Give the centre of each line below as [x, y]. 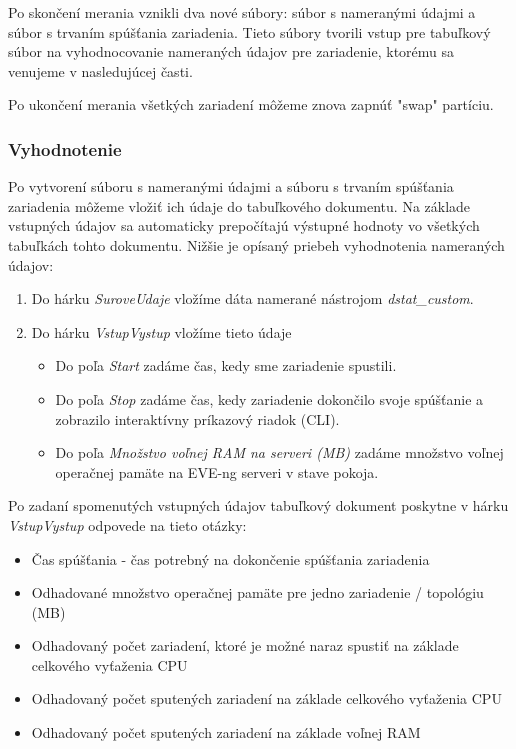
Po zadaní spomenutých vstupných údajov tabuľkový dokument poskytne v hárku [258, 505]
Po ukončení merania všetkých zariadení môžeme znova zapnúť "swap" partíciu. [251, 104]
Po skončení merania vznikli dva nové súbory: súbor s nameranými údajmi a [242, 12]
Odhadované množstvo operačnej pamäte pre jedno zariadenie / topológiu [257, 592]
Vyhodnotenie [65, 148]
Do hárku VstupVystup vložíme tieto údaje [161, 331]
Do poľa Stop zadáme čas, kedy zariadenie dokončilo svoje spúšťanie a [269, 398]
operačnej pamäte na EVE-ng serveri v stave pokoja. [217, 471]
